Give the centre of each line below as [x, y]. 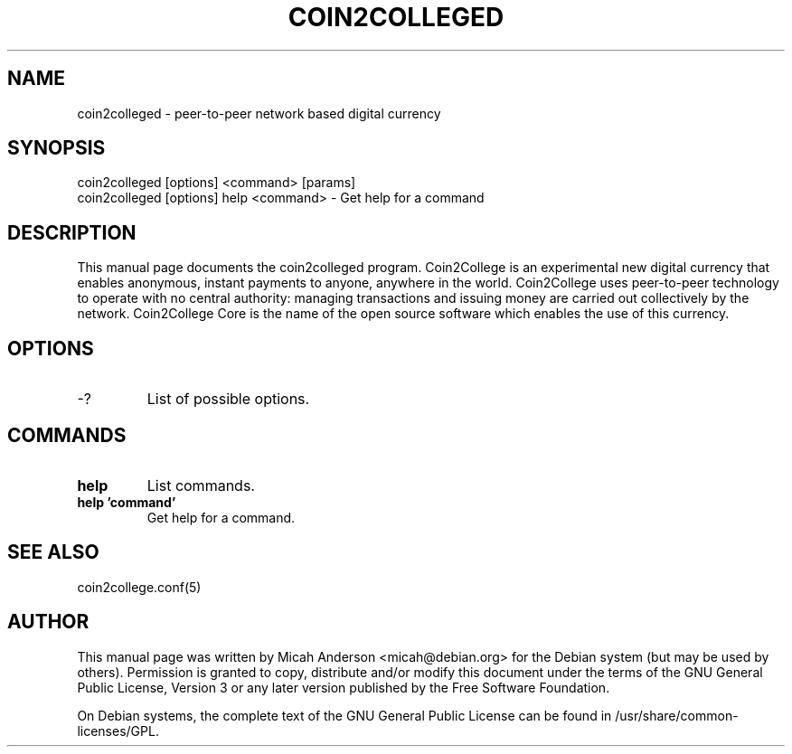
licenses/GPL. [118, 730]
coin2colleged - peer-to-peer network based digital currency [259, 113]
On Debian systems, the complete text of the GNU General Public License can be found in [344, 715]
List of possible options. [228, 399]
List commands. [201, 485]
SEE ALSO [53, 552]
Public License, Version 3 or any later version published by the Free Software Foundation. [344, 687]
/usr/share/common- [677, 715]
